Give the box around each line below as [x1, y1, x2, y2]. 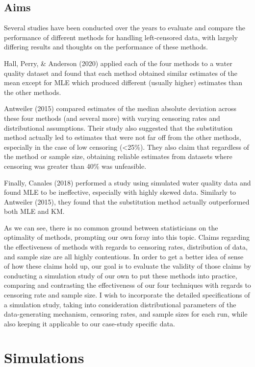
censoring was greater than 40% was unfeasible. [4, 161, 147, 171]
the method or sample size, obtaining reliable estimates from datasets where [4, 151, 232, 161]
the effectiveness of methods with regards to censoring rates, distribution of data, [4, 242, 248, 252]
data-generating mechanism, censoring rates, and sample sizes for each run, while [4, 309, 248, 319]
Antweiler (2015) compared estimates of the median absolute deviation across [4, 103, 237, 114]
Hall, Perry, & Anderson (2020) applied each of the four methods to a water [4, 58, 232, 68]
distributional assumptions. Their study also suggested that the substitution [4, 122, 233, 133]
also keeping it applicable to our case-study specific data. [4, 318, 175, 328]
